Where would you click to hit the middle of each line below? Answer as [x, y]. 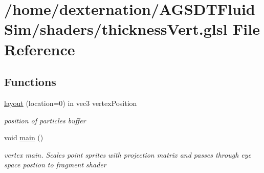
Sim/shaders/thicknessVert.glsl [116, 29]
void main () [24, 137]
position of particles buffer [45, 120]
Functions [30, 82]
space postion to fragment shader [55, 165]
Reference [40, 49]
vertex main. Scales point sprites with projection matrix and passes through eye [128, 154]
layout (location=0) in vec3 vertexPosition [71, 103]
